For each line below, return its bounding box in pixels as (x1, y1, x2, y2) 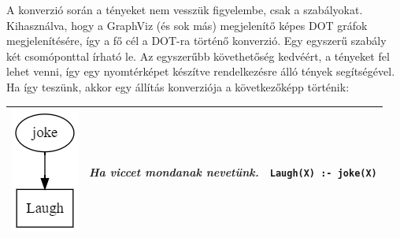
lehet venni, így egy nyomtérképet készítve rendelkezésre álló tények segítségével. (6, 63, 395, 80)
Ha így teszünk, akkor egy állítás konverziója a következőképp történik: (6, 78, 350, 95)
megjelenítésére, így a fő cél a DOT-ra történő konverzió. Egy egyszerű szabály (6, 32, 387, 49)
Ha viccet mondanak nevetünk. (89, 164, 259, 180)
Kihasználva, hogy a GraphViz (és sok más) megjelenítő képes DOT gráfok (6, 17, 368, 33)
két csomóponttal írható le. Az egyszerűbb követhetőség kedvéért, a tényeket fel (6, 47, 390, 64)
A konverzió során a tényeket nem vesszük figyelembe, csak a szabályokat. (6, 2, 363, 17)
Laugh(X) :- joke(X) (269, 168, 377, 180)
